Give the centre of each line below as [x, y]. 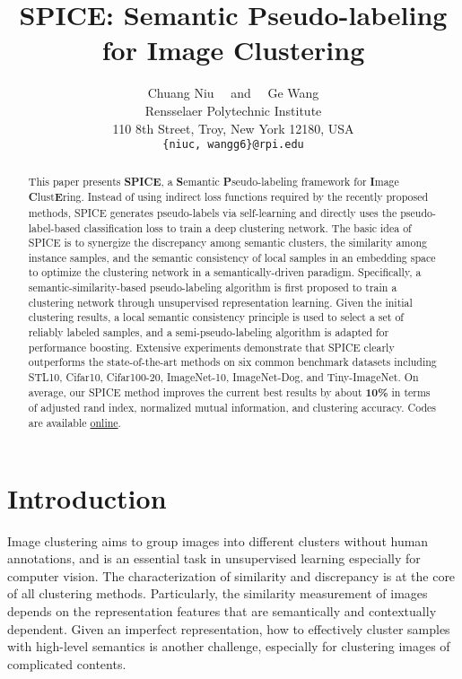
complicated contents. [67, 663]
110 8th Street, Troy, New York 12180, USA [233, 128]
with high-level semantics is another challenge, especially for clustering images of [229, 646]
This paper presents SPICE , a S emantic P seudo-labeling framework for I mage [214, 181]
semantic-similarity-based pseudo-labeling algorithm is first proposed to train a [213, 287]
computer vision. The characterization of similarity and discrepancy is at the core [231, 575]
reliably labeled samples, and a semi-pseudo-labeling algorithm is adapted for [209, 332]
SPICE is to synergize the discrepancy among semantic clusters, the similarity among [227, 243]
